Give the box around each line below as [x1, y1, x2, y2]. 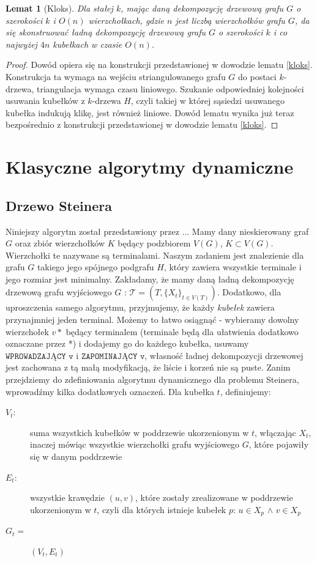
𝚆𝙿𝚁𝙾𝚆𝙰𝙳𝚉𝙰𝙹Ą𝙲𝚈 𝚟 [6, 352, 73, 361]
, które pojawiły [248, 438, 309, 451]
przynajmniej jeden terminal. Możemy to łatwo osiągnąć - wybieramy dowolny [6, 313, 299, 326]
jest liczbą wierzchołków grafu [175, 13, 285, 26]
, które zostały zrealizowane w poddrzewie [135, 491, 293, 504]
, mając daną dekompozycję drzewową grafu [121, 2, 284, 14]
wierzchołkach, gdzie [88, 13, 164, 26]
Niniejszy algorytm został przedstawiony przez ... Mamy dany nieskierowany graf [6, 224, 309, 237]
